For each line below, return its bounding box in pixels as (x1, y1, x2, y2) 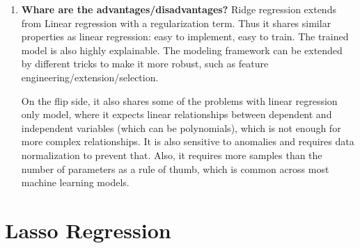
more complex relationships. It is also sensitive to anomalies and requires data (21, 134, 354, 149)
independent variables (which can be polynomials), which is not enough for (21, 120, 341, 135)
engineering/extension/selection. (21, 69, 159, 84)
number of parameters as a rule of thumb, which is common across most (21, 161, 329, 176)
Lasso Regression (5, 215, 171, 244)
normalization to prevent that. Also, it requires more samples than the (21, 147, 322, 162)
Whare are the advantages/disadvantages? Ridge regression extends (21, 2, 336, 16)
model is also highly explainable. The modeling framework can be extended (21, 42, 343, 57)
